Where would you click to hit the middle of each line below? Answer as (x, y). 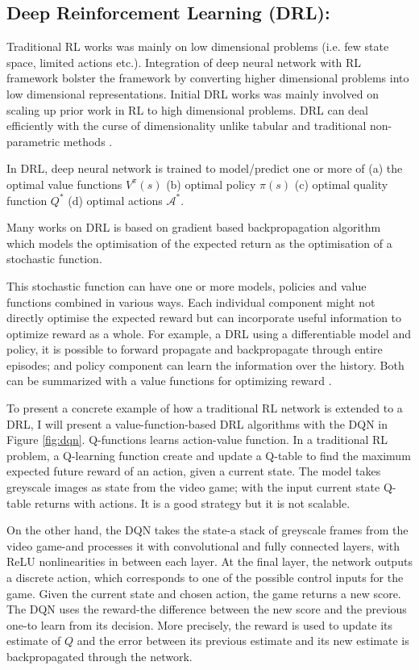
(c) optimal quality (341, 184)
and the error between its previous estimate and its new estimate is (243, 641)
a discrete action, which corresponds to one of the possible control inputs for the (205, 578)
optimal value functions (64, 184)
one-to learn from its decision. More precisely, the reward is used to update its (200, 624)
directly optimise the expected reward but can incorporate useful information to (204, 318)
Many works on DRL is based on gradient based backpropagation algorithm (194, 227)
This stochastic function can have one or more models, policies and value (187, 285)
